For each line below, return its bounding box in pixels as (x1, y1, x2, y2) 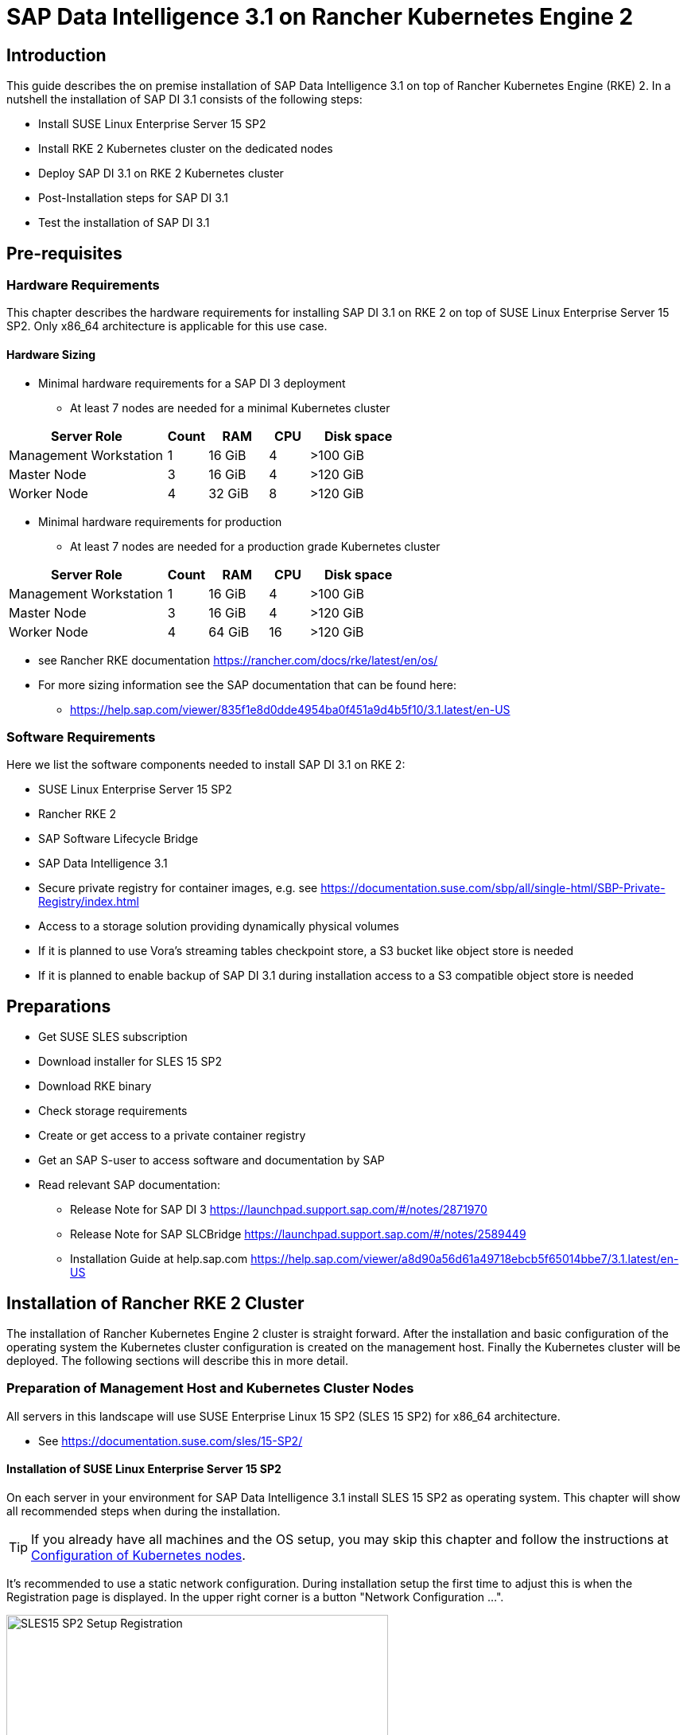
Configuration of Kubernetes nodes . (31, 1547, 246, 1564)
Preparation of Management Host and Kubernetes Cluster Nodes (6, 1380, 414, 1397)
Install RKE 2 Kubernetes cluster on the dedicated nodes (38, 142, 333, 156)
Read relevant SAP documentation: (38, 1178, 221, 1192)
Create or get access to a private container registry (38, 1129, 306, 1143)
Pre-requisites (6, 243, 122, 263)
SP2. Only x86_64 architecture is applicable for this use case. (6, 319, 328, 333)
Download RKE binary (38, 1079, 152, 1094)
